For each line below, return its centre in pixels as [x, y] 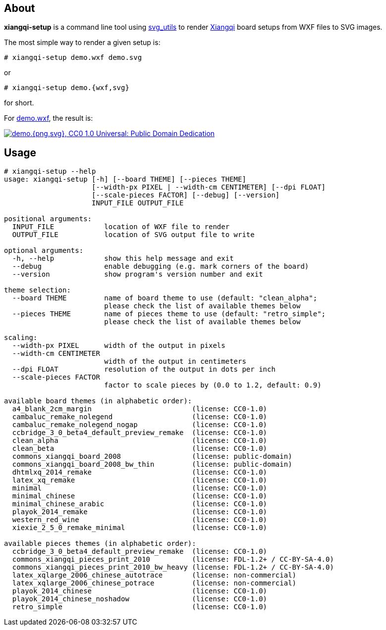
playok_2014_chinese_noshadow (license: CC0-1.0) [140, 599]
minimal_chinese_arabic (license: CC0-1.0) [140, 504]
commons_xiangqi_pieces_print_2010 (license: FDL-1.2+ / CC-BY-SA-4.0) [173, 559]
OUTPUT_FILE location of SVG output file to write [133, 235]
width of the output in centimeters [175, 362]
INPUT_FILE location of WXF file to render [121, 227]
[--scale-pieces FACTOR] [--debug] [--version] [186, 195]
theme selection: [37, 290]
